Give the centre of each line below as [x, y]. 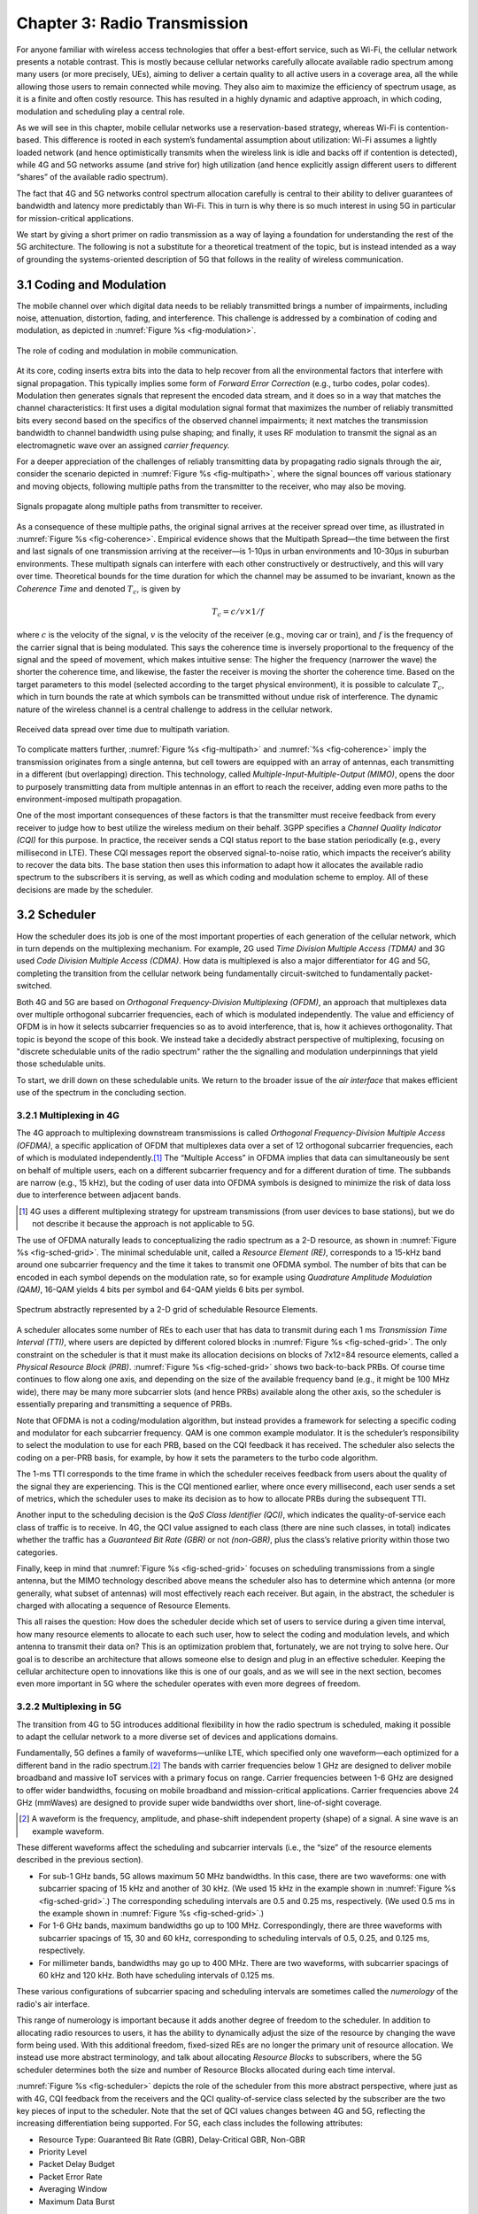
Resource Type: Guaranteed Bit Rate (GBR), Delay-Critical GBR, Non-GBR [172, 2140]
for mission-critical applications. [75, 218]
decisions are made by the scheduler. [85, 889]
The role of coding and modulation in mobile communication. [127, 351]
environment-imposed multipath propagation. [99, 799]
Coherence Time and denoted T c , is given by [99, 589]
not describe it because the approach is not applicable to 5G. [144, 1224]
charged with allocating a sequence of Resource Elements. [123, 1606]
